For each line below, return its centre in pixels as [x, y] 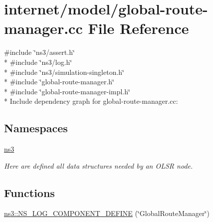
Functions [29, 192]
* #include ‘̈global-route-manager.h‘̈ [59, 82]
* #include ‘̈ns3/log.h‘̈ [38, 62]
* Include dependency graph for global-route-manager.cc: [91, 101]
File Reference [138, 28]
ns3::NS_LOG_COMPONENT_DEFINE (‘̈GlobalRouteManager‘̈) [107, 213]
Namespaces [36, 128]
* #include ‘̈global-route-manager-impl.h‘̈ [67, 91]
